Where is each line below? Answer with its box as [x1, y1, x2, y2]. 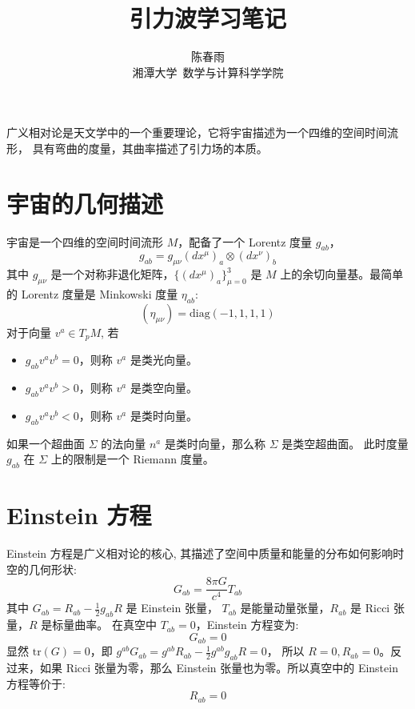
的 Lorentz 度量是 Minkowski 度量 [6, 286, 178, 302]
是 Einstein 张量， [126, 599, 218, 616]
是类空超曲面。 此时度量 [281, 435, 409, 451]
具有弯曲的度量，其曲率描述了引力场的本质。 [32, 139, 268, 156]
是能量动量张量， [240, 599, 330, 616]
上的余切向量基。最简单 [280, 266, 404, 282]
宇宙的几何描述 [6, 186, 164, 219]
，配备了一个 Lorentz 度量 [178, 233, 313, 250]
